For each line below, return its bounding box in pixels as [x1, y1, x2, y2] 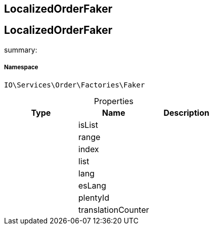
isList [78, 119, 98, 130]
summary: [4, 45, 37, 54]
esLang [78, 180, 106, 191]
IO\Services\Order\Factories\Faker [4, 80, 145, 89]
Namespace [4, 64, 38, 71]
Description [163, 107, 209, 118]
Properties [94, 96, 134, 106]
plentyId [78, 192, 109, 203]
